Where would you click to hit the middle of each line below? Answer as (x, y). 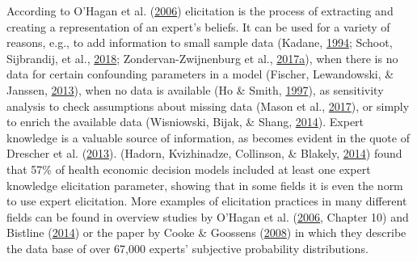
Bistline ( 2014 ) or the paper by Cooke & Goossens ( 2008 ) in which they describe (206, 232)
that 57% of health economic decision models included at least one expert (189, 169)
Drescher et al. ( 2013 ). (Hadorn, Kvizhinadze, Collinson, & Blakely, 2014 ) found (204, 153)
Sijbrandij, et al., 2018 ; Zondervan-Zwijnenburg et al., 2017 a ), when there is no (202, 58)
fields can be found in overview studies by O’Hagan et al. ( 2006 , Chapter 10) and (208, 216)
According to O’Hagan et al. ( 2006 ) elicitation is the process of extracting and (200, 11)
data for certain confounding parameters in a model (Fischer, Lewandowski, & (200, 74)
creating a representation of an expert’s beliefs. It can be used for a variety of (198, 26)
